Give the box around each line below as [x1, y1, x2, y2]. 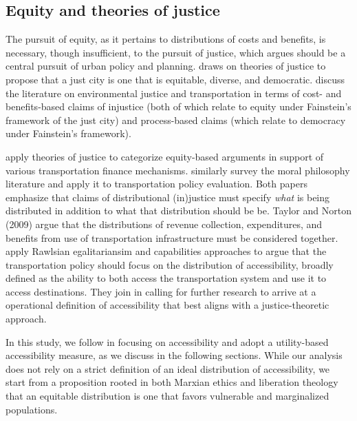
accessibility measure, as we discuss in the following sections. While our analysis [6, 348, 343, 362]
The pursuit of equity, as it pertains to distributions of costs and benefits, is [6, 32, 326, 46]
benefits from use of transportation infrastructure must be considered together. [6, 230, 338, 245]
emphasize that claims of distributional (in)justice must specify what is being [6, 189, 330, 204]
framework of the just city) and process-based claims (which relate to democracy [6, 112, 346, 127]
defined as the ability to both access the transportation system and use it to [6, 271, 327, 285]
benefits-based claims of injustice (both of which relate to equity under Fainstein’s [6, 99, 351, 114]
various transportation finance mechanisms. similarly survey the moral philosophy [6, 163, 350, 177]
